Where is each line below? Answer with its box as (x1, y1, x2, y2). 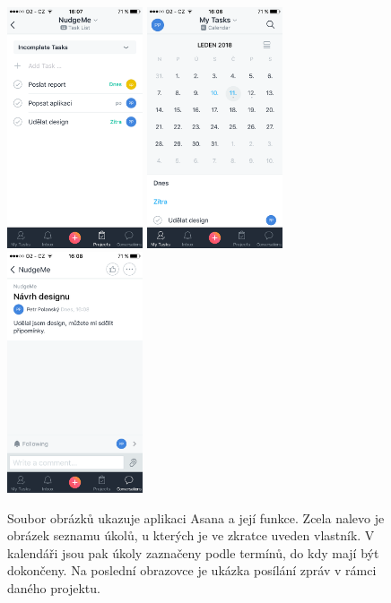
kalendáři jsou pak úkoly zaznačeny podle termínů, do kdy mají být (7, 543, 379, 562)
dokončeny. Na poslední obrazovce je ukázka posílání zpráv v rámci (7, 561, 377, 580)
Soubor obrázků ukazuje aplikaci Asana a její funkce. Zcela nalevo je (7, 508, 385, 527)
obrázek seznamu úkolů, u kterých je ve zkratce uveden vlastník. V (7, 526, 375, 545)
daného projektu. (7, 579, 100, 598)
